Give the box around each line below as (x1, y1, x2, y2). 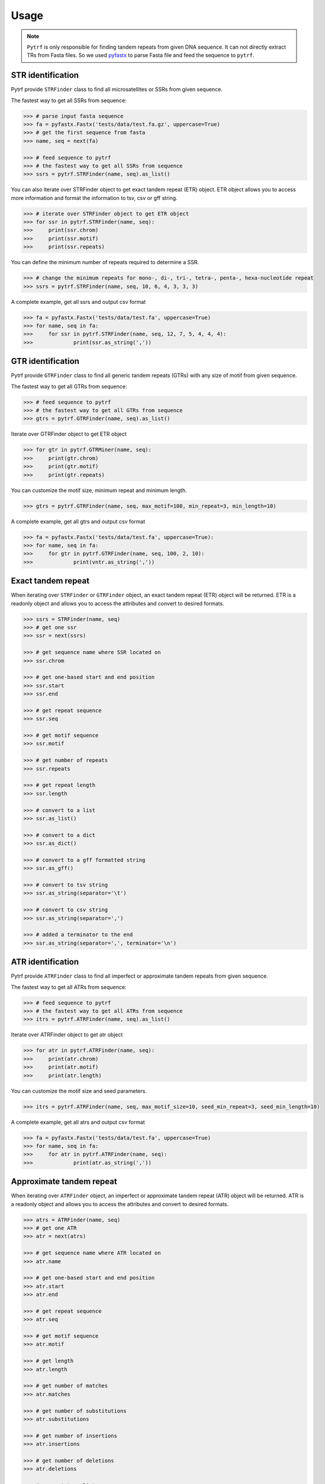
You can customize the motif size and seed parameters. (11, 1087, 147, 1095)
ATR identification (11, 957, 79, 967)
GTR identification (11, 356, 80, 366)
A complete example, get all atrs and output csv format (11, 1118, 145, 1125)
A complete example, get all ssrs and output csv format (11, 298, 146, 305)
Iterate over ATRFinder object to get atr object (11, 1031, 123, 1038)
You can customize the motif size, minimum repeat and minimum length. (11, 487, 187, 494)
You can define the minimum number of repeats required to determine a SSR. (11, 259, 199, 266)
